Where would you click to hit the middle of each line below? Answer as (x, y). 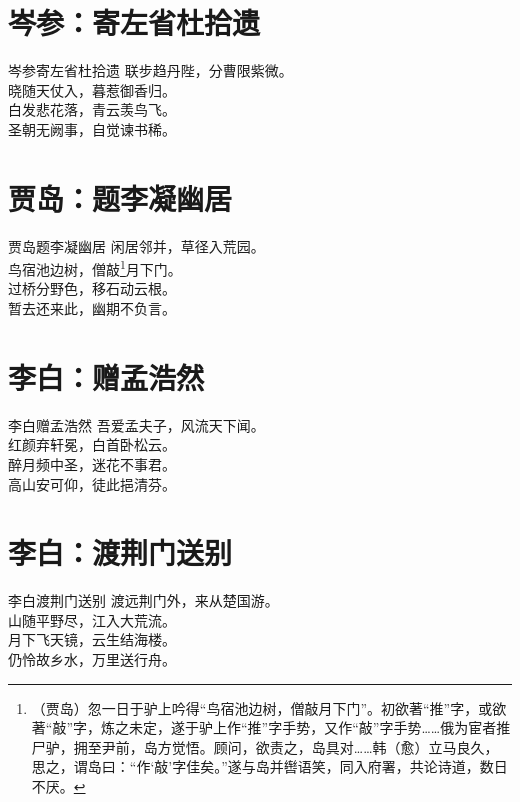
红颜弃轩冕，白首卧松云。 (92, 444)
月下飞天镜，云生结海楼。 (92, 639)
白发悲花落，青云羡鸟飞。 (92, 109)
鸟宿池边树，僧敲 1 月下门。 (95, 267)
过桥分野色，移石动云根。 (92, 288)
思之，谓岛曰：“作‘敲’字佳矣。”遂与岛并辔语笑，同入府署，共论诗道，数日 (269, 766)
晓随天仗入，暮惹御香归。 (92, 89)
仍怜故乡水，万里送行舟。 (92, 659)
